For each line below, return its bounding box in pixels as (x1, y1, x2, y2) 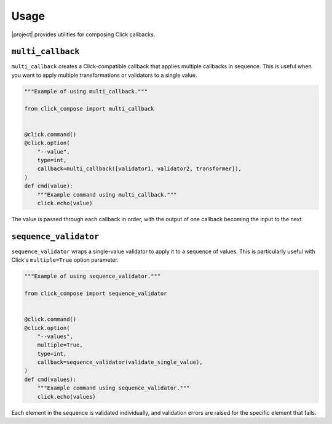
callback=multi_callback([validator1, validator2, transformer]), (37, 165, 242, 172)
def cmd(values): (24, 375, 77, 383)
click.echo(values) (37, 393, 97, 400)
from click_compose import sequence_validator (24, 289, 167, 297)
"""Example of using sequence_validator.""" (24, 273, 161, 280)
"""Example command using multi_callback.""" (37, 191, 177, 198)
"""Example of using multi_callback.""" (24, 88, 148, 95)
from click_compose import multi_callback (24, 105, 154, 112)
